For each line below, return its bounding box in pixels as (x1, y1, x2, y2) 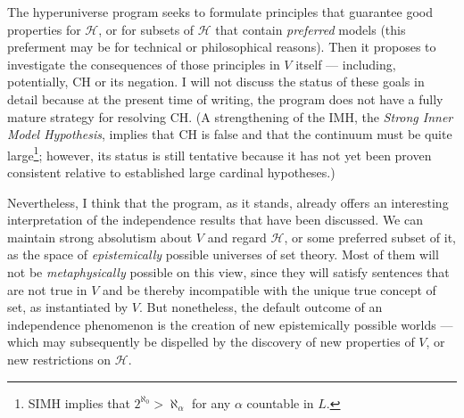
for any (192, 393, 231, 412)
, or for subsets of (98, 20, 195, 38)
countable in (246, 393, 314, 412)
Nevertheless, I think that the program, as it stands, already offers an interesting (7, 193, 449, 211)
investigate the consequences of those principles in (7, 54, 280, 73)
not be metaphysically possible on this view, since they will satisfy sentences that (7, 262, 450, 281)
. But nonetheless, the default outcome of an (139, 298, 383, 316)
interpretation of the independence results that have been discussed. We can (7, 210, 424, 229)
